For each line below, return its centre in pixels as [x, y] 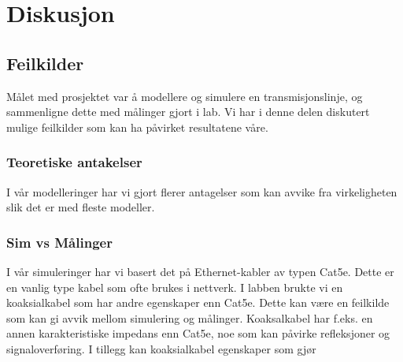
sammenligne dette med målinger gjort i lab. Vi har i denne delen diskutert [188, 112]
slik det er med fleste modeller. [81, 207]
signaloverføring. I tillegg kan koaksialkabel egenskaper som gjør [161, 348]
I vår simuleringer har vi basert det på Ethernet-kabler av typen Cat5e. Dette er [200, 271]
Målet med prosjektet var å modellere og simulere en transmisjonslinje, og [185, 96]
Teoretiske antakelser [74, 162]
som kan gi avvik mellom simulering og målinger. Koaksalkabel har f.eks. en [190, 317]
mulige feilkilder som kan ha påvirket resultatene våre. [137, 127]
